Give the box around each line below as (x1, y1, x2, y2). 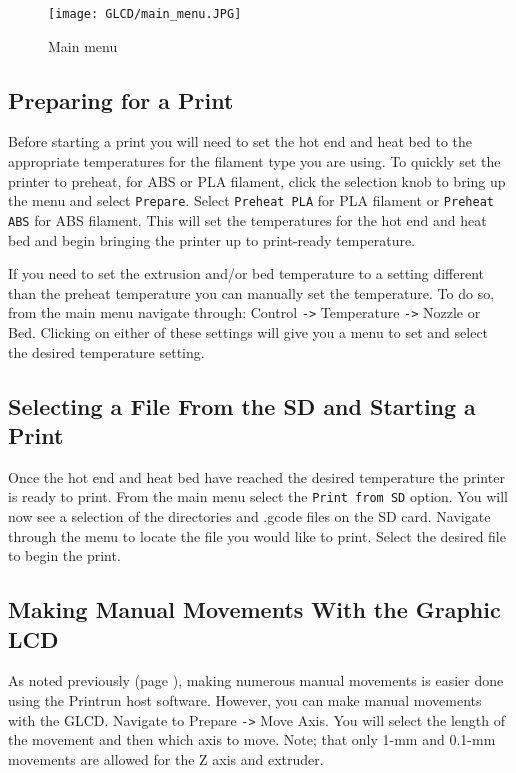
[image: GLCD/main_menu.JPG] (48, 7, 242, 21)
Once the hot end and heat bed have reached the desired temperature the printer (8, 466, 505, 487)
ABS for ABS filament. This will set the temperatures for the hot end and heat (8, 209, 487, 230)
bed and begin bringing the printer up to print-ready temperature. (8, 229, 416, 250)
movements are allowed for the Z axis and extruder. (8, 748, 324, 769)
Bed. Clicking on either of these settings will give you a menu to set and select (8, 321, 489, 342)
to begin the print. (8, 545, 121, 566)
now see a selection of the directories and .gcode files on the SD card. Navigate (8, 506, 491, 527)
